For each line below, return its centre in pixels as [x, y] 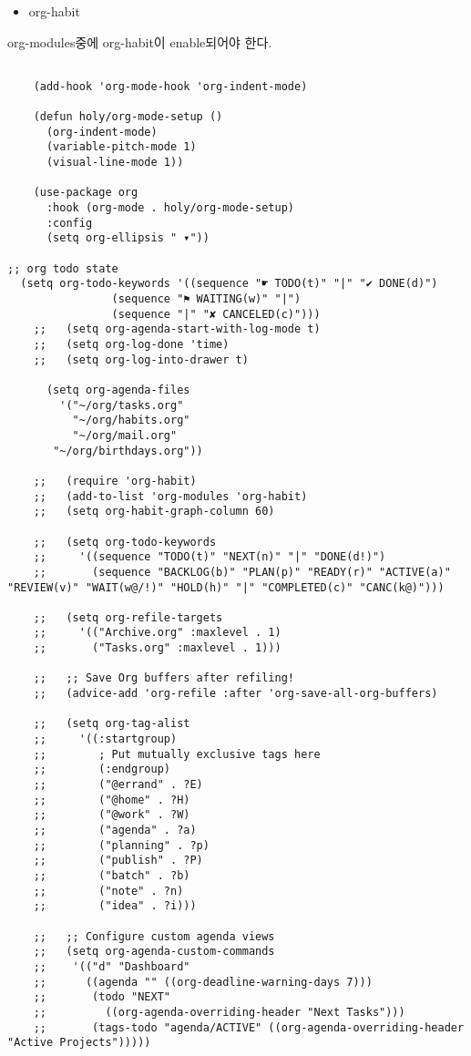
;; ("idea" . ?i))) [115, 906]
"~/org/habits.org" [131, 420]
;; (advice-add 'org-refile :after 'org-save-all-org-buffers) [235, 694]
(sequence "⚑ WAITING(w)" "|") [206, 299]
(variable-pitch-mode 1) [121, 147]
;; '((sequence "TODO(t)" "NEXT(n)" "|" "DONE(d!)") [210, 557]
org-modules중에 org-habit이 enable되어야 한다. [140, 41]
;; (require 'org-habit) [115, 481]
